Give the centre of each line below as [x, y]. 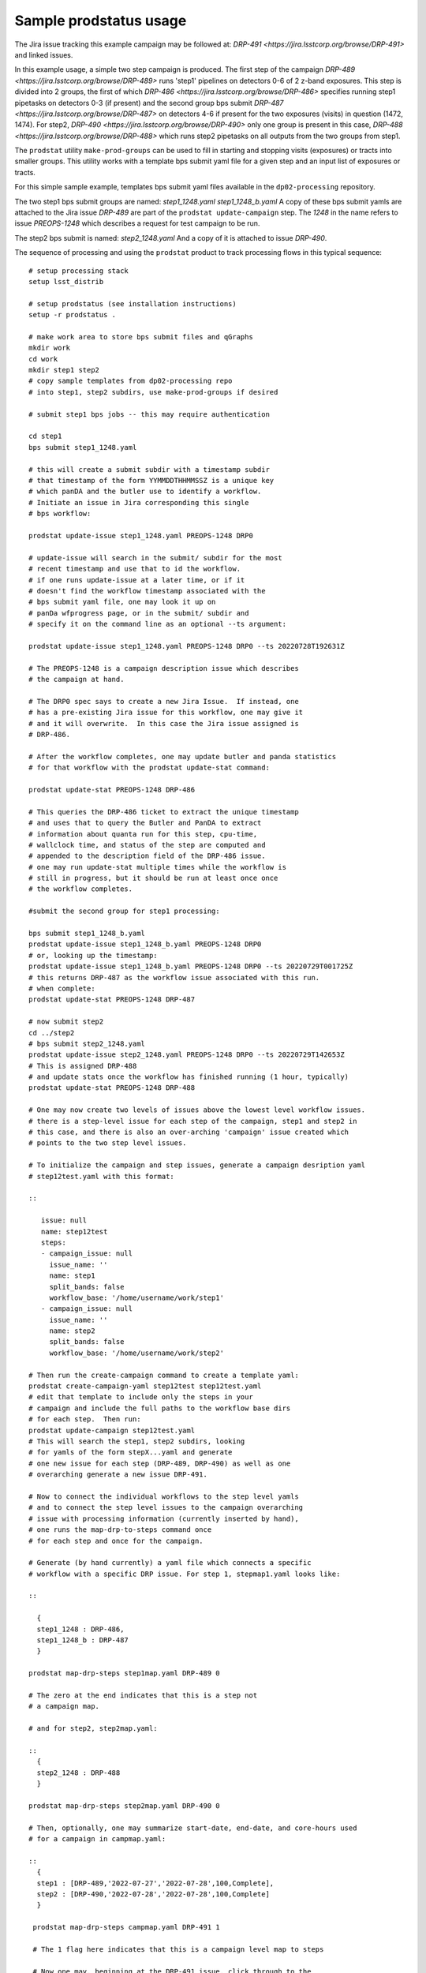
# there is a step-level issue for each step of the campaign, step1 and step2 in [193, 1121]
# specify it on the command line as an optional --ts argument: [158, 624]
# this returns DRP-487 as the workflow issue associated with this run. [174, 977]
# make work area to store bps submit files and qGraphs [141, 337]
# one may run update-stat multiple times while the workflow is [158, 867]
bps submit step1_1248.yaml [83, 447]
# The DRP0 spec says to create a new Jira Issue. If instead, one [164, 701]
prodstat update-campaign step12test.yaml [112, 1430]
